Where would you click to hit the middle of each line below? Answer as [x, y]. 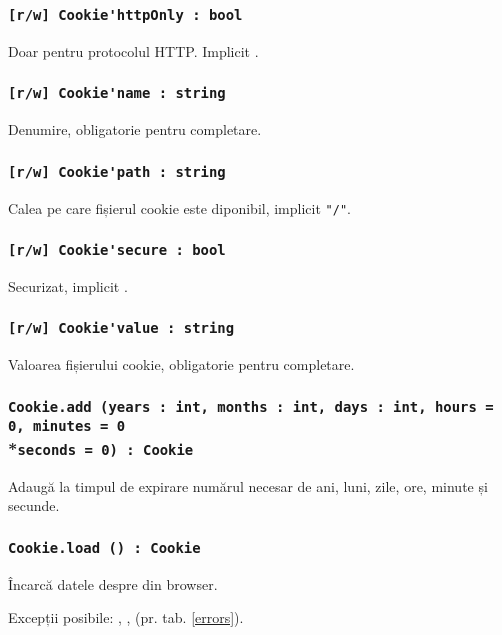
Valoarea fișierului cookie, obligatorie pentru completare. [181, 364]
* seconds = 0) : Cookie [101, 447]
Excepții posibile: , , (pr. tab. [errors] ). [126, 617]
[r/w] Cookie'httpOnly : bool [125, 14]
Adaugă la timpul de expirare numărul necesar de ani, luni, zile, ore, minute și [248, 485]
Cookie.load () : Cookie [104, 547]
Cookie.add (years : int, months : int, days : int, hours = [251, 406]
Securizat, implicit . [68, 285]
